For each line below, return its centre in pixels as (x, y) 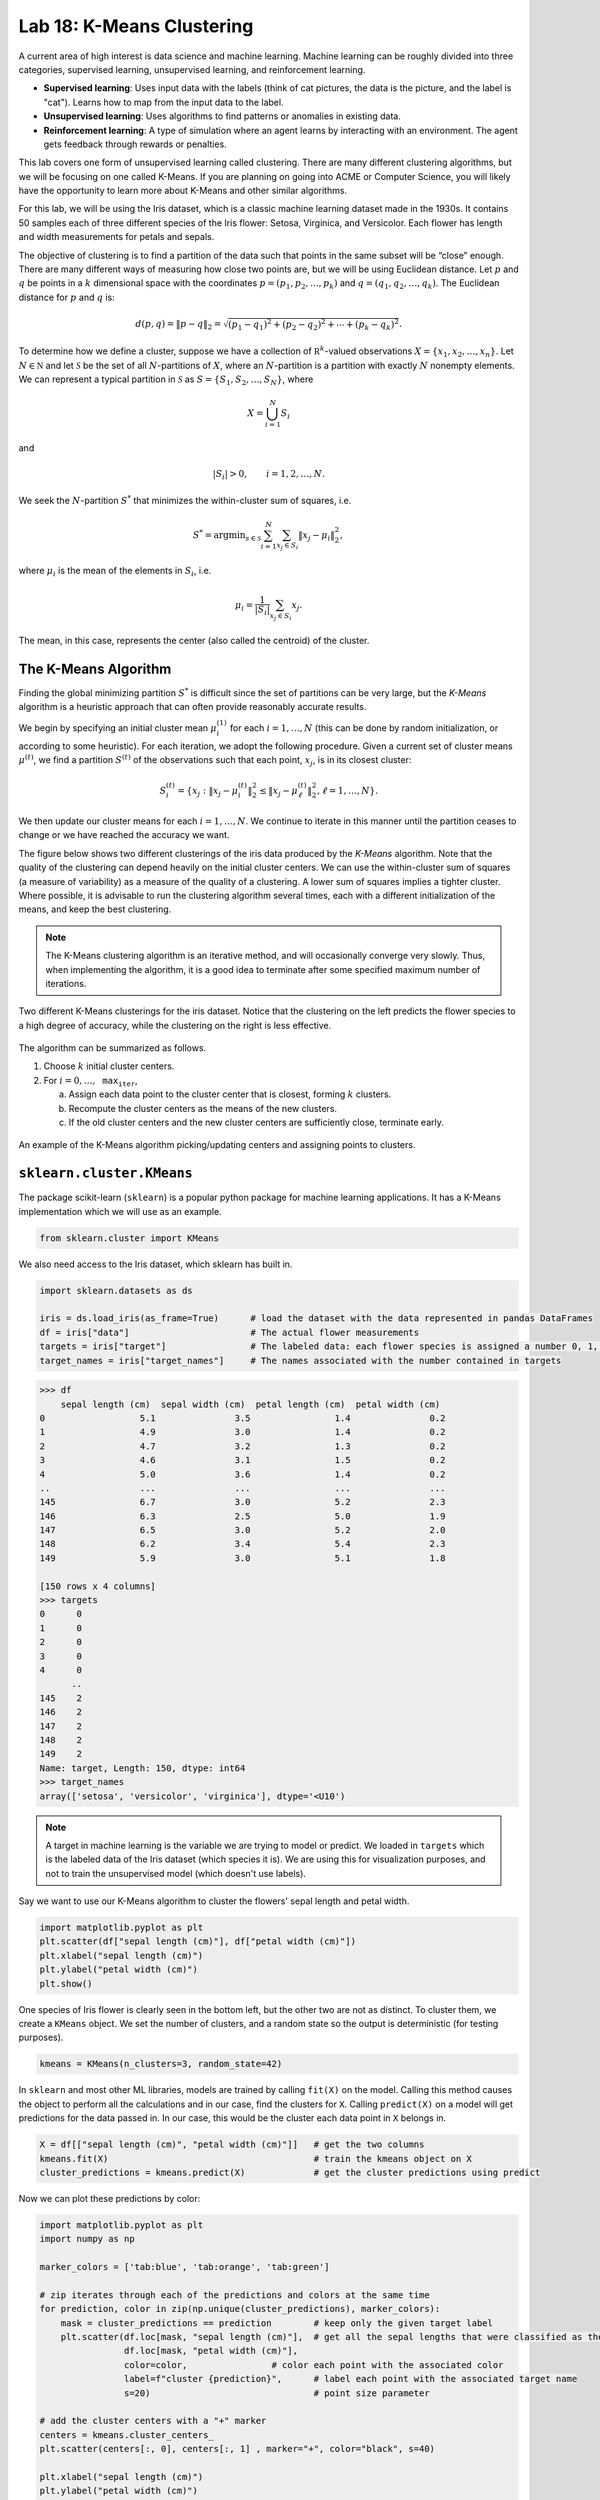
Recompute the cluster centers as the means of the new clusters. (203, 1108)
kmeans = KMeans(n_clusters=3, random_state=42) (161, 2064)
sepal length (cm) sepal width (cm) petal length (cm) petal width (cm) (250, 1404)
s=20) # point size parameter (276, 2393)
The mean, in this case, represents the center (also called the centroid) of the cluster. (194, 640)
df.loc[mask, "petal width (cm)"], (211, 2351)
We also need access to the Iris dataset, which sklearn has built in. (155, 1264)
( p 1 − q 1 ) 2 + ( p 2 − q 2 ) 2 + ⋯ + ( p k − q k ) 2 (314, 324)
